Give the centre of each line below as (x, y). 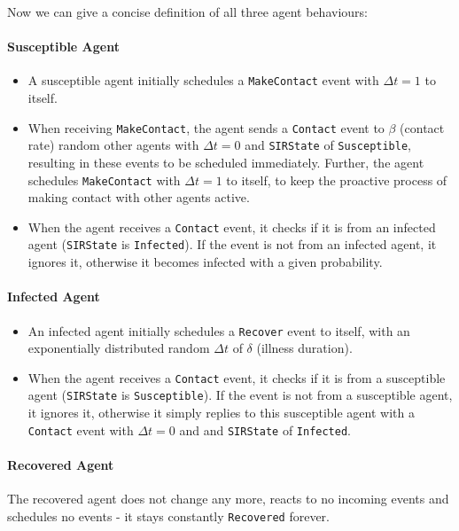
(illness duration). (304, 348)
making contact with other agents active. (139, 197)
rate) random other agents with (113, 145)
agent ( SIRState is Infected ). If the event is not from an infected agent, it (232, 244)
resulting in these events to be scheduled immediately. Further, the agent (226, 162)
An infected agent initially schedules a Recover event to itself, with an (219, 330)
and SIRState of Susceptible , (328, 145)
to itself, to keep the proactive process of (337, 180)
